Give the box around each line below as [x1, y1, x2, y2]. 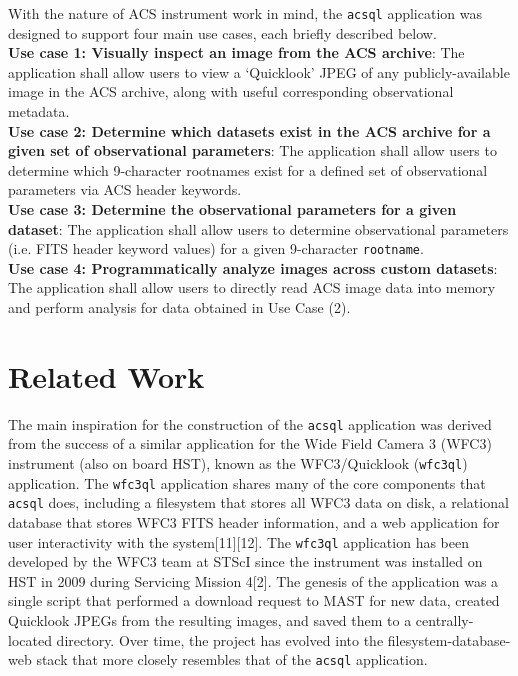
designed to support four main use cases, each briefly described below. [8, 22, 437, 43]
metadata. [8, 101, 70, 122]
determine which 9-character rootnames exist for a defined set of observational [8, 159, 488, 180]
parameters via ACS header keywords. [8, 179, 242, 200]
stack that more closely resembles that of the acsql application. [36, 649, 428, 670]
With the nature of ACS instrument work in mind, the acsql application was [8, 3, 482, 23]
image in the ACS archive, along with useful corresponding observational [8, 81, 454, 102]
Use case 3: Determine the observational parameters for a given [8, 199, 457, 219]
